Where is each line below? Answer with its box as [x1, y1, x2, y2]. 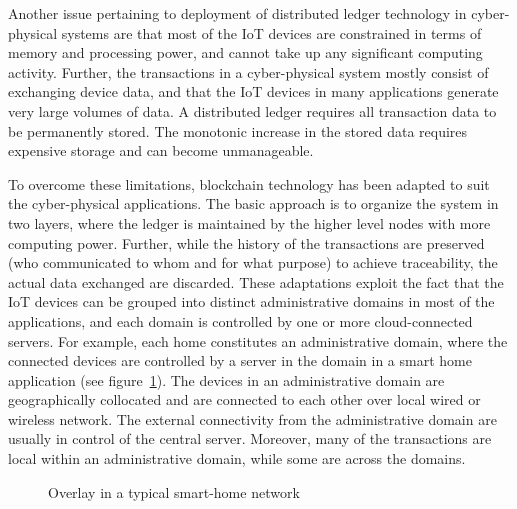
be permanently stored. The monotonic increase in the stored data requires [8, 120, 468, 141]
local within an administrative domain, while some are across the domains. [8, 448, 466, 469]
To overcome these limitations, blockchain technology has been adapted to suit [8, 173, 490, 194]
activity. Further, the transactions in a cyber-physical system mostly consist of [8, 61, 489, 82]
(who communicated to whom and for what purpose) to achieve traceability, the [8, 252, 498, 273]
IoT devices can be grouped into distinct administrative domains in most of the [8, 291, 495, 312]
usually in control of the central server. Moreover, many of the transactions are [8, 428, 492, 449]
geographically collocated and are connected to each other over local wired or [8, 389, 481, 410]
